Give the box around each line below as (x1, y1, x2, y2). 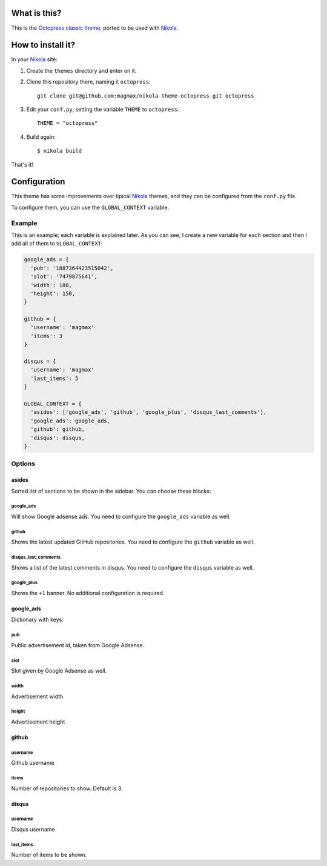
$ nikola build (37, 147, 82, 155)
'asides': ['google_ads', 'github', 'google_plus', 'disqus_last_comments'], (30, 409, 267, 416)
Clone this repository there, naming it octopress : (26, 78, 151, 85)
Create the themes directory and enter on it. (26, 67, 137, 74)
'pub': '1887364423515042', (30, 264, 114, 271)
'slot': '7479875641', (30, 273, 98, 280)
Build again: (26, 133, 56, 141)
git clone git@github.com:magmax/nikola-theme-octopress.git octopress (37, 92, 254, 99)
